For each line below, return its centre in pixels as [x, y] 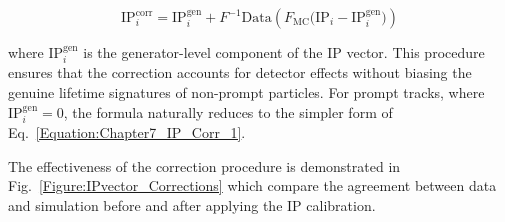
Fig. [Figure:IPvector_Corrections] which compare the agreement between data [252, 185]
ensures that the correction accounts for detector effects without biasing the [240, 72]
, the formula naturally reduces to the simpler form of [228, 111]
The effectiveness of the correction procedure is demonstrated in [204, 165]
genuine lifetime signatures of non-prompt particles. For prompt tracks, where [246, 92]
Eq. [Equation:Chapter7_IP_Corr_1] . [127, 132]
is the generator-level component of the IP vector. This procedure [284, 52]
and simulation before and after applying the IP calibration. [192, 204]
